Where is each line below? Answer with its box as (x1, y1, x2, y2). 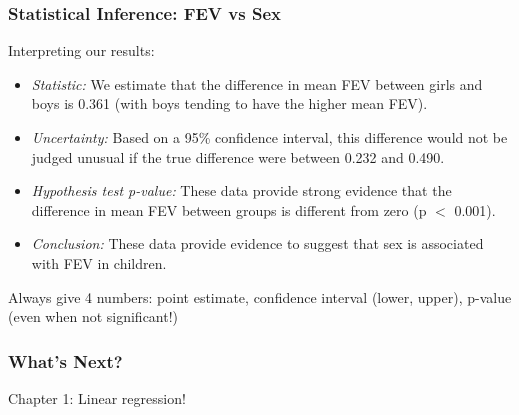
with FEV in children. (31, 252, 167, 273)
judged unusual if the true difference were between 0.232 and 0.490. (31, 146, 445, 167)
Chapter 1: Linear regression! (8, 387, 186, 408)
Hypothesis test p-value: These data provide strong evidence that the (31, 180, 452, 201)
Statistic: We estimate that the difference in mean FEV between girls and (31, 73, 483, 94)
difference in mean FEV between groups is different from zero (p (31, 199, 427, 220)
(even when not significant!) (8, 306, 179, 327)
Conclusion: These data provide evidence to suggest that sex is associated (31, 233, 484, 254)
